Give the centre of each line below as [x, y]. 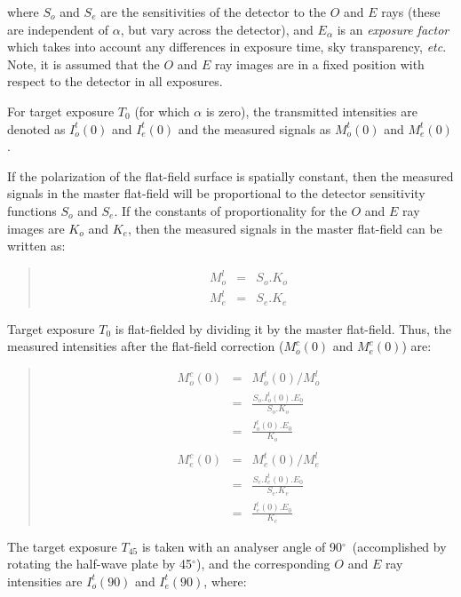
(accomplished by [399, 546]
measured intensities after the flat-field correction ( [146, 346]
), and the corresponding [263, 564]
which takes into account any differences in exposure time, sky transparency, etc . [227, 47]
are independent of [58, 29]
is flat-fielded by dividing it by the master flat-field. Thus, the [283, 328]
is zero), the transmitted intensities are [311, 111]
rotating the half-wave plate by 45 [100, 564]
